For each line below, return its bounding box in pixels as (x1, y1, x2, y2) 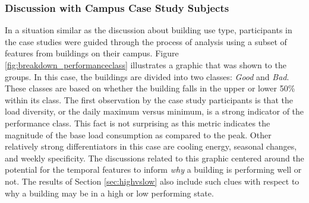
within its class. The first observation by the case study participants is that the (5, 93, 293, 106)
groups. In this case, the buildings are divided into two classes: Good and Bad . (5, 70, 289, 83)
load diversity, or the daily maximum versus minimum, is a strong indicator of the (5, 105, 304, 118)
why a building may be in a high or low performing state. (5, 186, 214, 199)
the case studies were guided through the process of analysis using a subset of (5, 35, 287, 47)
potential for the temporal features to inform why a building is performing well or (5, 163, 302, 176)
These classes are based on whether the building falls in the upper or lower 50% (5, 82, 295, 94)
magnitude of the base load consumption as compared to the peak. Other (5, 128, 272, 141)
